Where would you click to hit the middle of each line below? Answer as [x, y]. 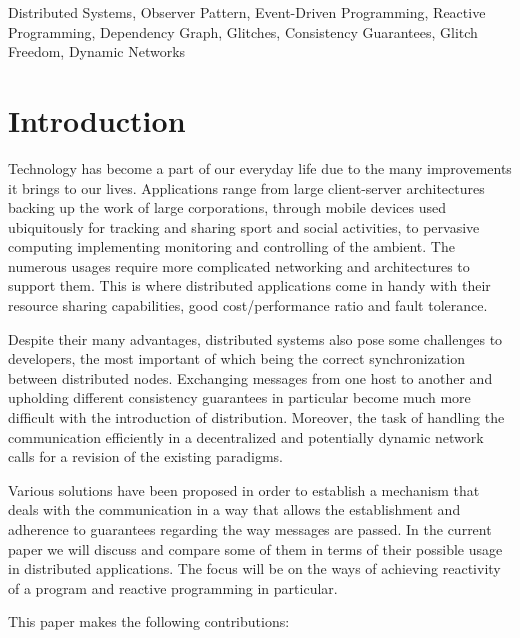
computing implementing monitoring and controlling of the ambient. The [231, 246]
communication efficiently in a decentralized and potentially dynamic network [246, 436]
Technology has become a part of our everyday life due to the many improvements [260, 167]
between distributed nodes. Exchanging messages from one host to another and [250, 377]
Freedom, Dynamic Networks [97, 51]
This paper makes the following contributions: [149, 621]
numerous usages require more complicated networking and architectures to [239, 265]
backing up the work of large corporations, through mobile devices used [227, 207]
